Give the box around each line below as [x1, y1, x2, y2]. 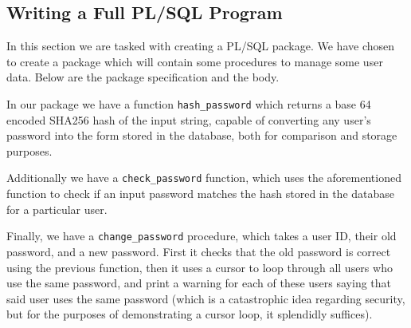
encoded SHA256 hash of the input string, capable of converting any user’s [6, 111, 371, 128]
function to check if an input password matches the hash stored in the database [6, 185, 395, 202]
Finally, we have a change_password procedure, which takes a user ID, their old [6, 227, 397, 244]
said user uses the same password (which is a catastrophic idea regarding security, [6, 290, 405, 306]
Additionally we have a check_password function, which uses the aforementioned [6, 169, 401, 186]
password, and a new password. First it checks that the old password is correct [6, 243, 391, 259]
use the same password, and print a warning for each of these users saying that [6, 275, 391, 291]
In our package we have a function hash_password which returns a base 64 [6, 95, 371, 112]
